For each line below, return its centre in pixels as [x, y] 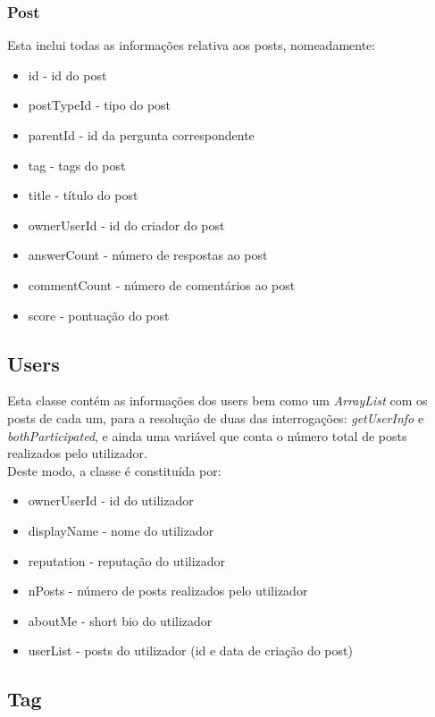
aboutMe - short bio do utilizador [120, 620]
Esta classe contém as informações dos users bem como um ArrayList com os [217, 400]
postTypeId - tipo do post [100, 105]
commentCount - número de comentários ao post [162, 284]
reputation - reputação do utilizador [127, 560]
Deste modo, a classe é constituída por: [114, 470]
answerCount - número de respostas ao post [148, 255]
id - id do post [67, 75]
